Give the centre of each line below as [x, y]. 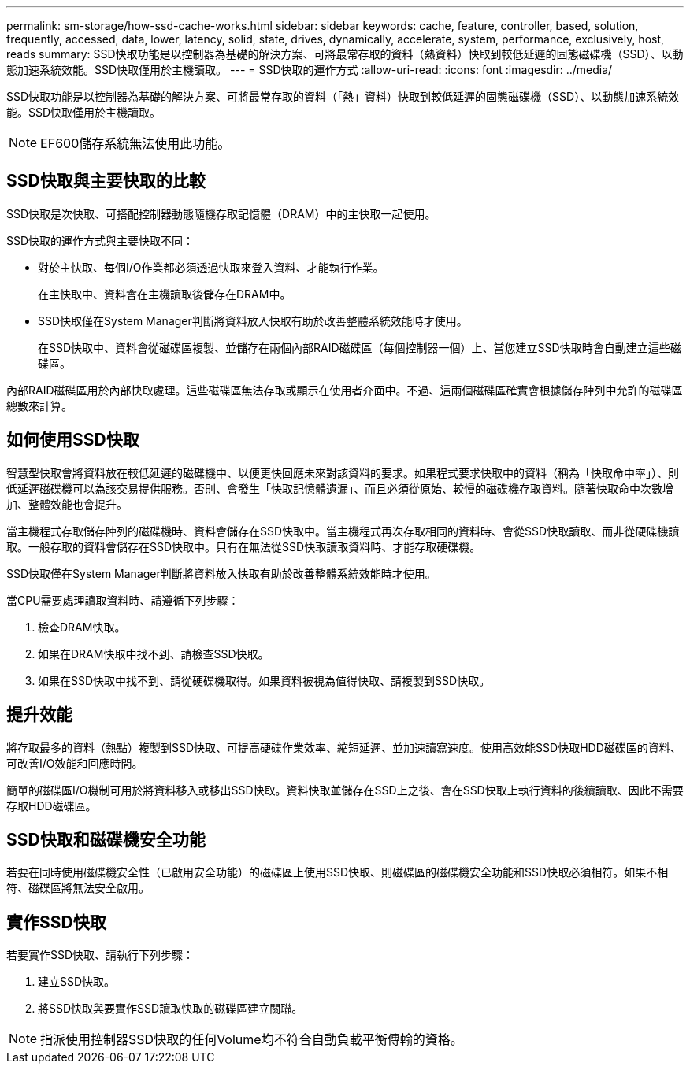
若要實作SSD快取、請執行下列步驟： [100, 955]
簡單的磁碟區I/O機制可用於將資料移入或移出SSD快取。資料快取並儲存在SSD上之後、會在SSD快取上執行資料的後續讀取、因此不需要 [345, 790]
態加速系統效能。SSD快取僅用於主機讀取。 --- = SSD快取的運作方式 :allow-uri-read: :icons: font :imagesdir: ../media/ [310, 70]
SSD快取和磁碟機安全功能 [106, 839]
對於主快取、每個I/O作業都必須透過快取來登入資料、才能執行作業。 [211, 267]
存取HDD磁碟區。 [52, 805]
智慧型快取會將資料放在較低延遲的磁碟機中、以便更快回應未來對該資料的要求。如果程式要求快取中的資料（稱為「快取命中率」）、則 [343, 472]
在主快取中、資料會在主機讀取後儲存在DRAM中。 [165, 294]
